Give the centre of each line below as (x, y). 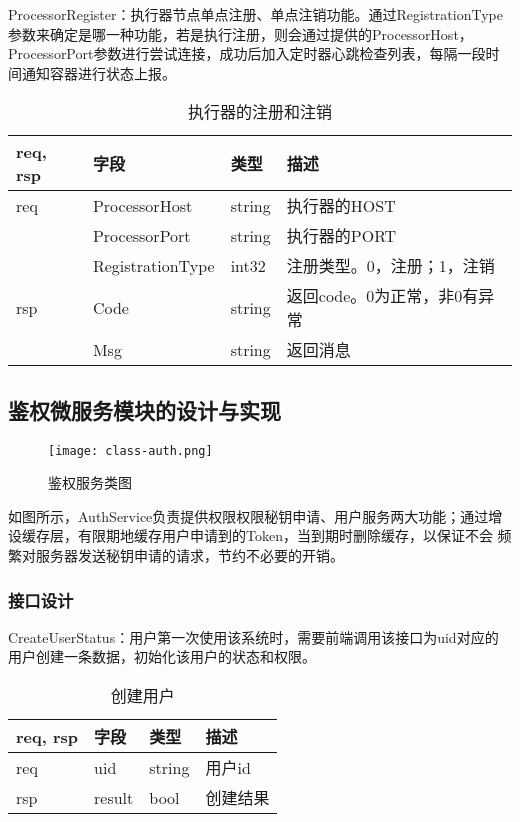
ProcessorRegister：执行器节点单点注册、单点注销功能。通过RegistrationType (255, 14)
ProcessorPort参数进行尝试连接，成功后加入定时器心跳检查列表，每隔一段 (247, 53)
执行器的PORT (341, 236)
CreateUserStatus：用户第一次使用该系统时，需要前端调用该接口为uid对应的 (253, 636)
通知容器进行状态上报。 (98, 72)
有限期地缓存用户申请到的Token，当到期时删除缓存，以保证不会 (285, 535)
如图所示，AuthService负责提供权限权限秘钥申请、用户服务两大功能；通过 (248, 515)
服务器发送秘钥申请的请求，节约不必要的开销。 (189, 555)
